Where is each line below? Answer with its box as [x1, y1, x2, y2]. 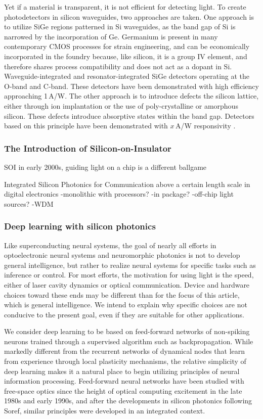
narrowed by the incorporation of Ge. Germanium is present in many [4, 31, 218, 41]
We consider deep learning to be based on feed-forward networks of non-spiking [4, 326, 250, 337]
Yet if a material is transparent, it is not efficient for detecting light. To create [4, 2, 246, 12]
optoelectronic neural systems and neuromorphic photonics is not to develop [4, 250, 240, 260]
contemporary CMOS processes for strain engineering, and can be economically [4, 41, 250, 52]
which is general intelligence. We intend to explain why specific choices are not [4, 299, 247, 310]
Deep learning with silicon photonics [4, 220, 156, 232]
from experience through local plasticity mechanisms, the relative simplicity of [4, 356, 246, 366]
